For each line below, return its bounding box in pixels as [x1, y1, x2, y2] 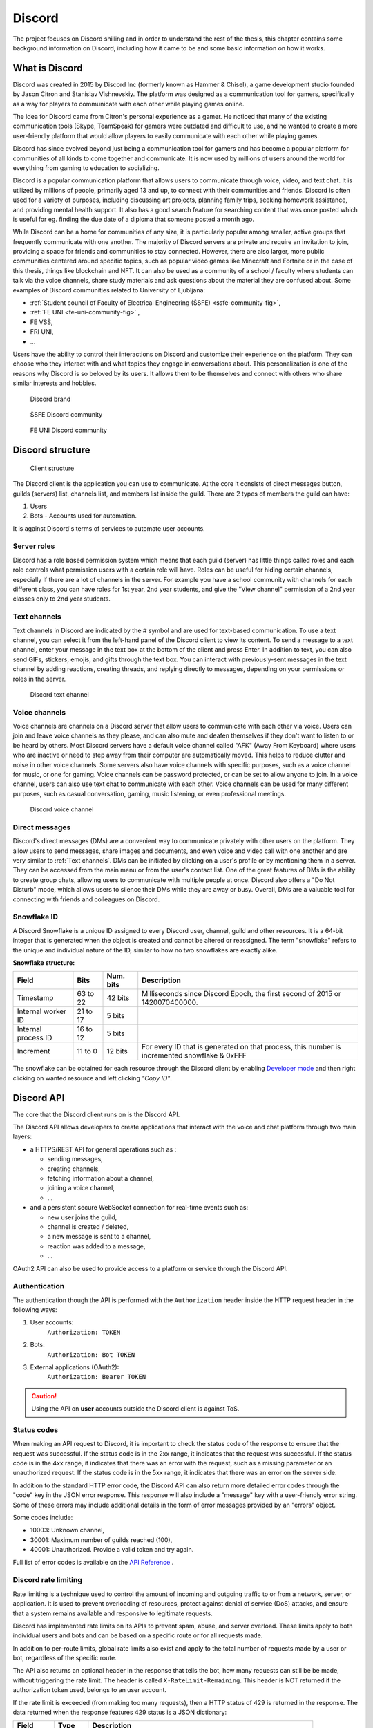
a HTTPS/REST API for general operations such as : [30, 1145, 177, 1154]
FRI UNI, [30, 328, 54, 336]
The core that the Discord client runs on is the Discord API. [12, 1110, 180, 1118]
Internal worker [17, 1006, 67, 1016]
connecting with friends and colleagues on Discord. [12, 895, 160, 903]
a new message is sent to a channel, [47, 1232, 151, 1241]
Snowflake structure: [12, 958, 75, 967]
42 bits [106, 993, 130, 1003]
